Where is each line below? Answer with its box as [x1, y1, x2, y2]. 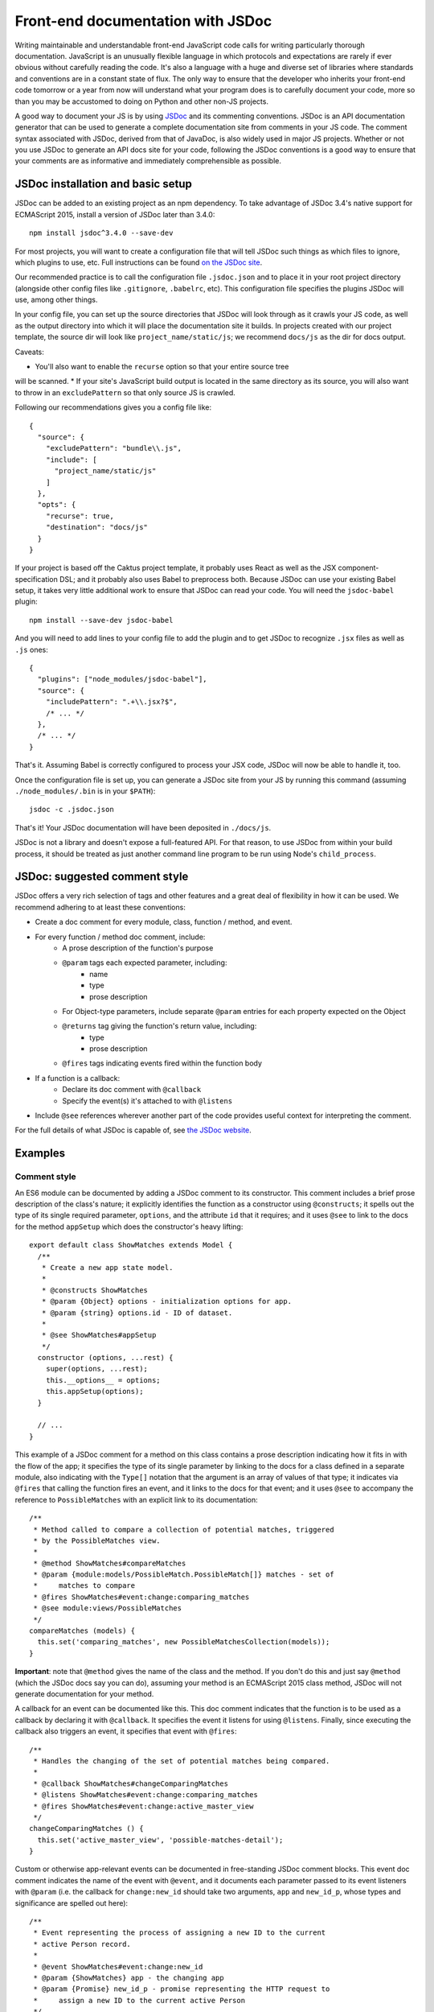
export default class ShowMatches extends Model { [29, 1240, 233, 1250]
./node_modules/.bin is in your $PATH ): [14, 785, 156, 796]
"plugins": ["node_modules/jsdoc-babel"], [37, 674, 208, 684]
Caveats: [14, 347, 44, 357]
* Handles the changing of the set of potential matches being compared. [33, 1756, 330, 1766]
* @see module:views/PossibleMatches [33, 1604, 182, 1613]
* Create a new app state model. [41, 1263, 174, 1272]
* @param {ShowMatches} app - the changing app [33, 1973, 224, 1982]
